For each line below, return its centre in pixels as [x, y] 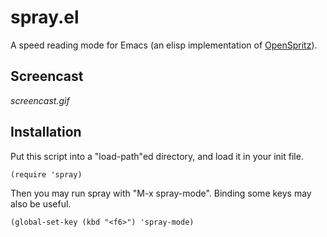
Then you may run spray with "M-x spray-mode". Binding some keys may [161, 193]
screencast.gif [40, 100]
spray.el [45, 17]
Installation [46, 132]
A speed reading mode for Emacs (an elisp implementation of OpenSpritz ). [164, 45]
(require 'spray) [46, 174]
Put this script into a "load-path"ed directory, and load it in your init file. [157, 156]
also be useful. [41, 203]
